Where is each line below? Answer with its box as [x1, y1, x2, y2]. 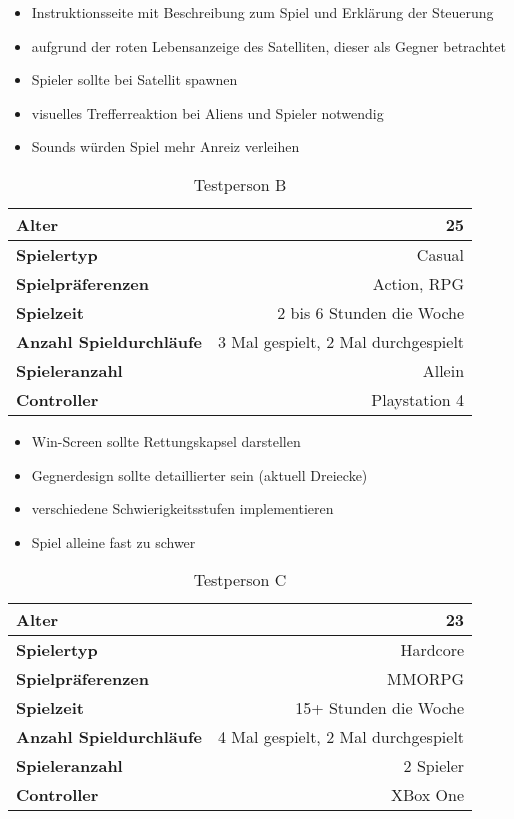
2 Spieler [403, 754, 465, 778]
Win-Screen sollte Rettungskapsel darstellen [31, 430, 301, 451]
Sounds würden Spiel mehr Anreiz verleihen [31, 136, 300, 157]
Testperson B [193, 172, 287, 196]
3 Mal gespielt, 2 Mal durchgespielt [218, 329, 465, 353]
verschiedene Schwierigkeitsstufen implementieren [31, 498, 334, 519]
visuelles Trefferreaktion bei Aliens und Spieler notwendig [31, 102, 384, 123]
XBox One [390, 783, 465, 807]
